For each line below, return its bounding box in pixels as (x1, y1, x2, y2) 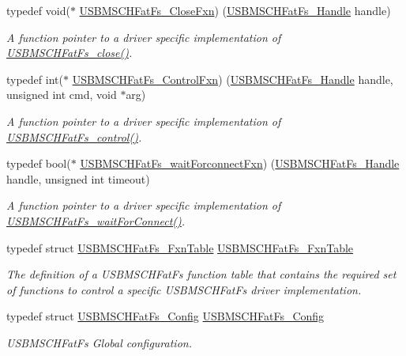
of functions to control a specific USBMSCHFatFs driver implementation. (6, 281, 362, 297)
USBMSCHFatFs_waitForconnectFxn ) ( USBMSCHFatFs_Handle (80, 155, 400, 172)
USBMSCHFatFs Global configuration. (6, 334, 192, 350)
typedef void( (6, 2, 70, 18)
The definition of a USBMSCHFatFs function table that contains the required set (6, 266, 397, 282)
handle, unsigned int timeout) (6, 170, 150, 187)
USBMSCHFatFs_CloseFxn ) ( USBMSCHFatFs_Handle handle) (79, 2, 391, 18)
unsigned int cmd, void (6, 86, 117, 103)
